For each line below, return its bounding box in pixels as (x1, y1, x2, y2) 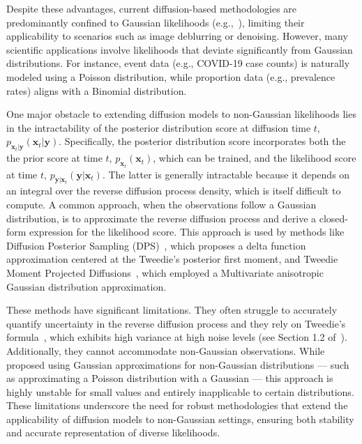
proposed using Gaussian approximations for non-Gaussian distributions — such (6, 357, 349, 372)
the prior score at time (6, 151, 103, 165)
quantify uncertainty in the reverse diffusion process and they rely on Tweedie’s (6, 316, 346, 330)
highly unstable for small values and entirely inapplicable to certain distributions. (6, 384, 354, 399)
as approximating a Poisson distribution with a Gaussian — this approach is (6, 371, 333, 385)
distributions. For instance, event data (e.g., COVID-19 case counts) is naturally (6, 56, 350, 70)
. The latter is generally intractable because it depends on (102, 167, 350, 181)
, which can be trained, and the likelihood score (153, 151, 356, 165)
